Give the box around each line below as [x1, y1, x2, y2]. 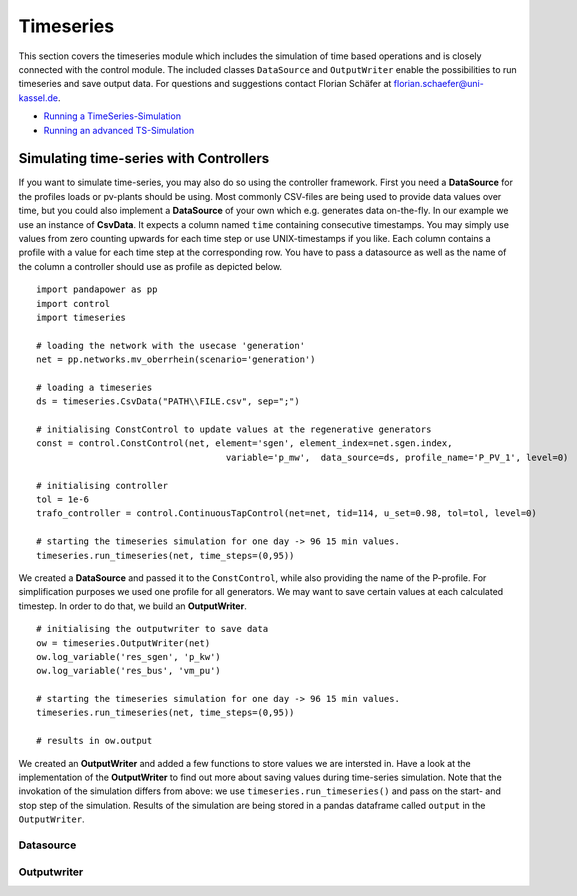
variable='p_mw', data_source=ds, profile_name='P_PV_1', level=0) [225, 451, 569, 463]
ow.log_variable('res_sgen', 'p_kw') [36, 651, 222, 662]
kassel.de [18, 91, 59, 104]
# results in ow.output [36, 735, 153, 747]
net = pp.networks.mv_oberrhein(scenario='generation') [36, 354, 316, 365]
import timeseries [36, 311, 127, 323]
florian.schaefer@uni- [393, 78, 484, 90]
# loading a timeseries [36, 381, 153, 393]
